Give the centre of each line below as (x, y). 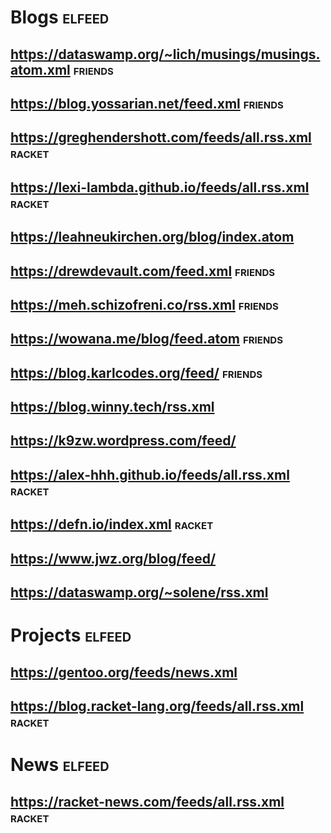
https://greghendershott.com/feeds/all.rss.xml (161, 137)
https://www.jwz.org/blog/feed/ (113, 558)
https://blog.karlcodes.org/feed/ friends (136, 372)
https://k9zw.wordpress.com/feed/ (123, 441)
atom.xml (40, 69)
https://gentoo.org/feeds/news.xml (124, 672)
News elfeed (60, 765)
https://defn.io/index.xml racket (112, 524)
